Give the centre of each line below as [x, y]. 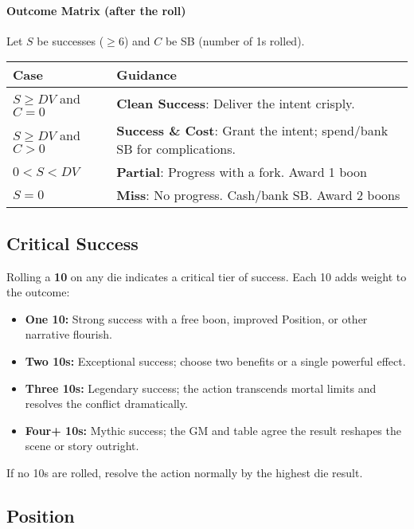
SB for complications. [176, 149]
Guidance [147, 75]
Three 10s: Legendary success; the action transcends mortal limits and [201, 388]
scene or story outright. [82, 446]
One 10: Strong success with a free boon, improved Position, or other [196, 318]
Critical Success [72, 243]
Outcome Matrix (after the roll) [96, 10]
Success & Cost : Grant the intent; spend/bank [252, 131]
